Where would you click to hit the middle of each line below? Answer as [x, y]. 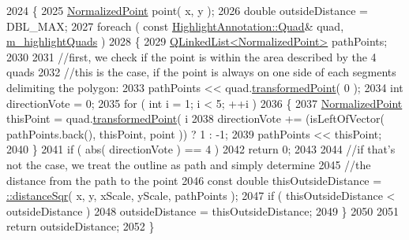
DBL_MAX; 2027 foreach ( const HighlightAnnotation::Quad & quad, [175, 26]
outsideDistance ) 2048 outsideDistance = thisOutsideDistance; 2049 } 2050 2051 [203, 210]
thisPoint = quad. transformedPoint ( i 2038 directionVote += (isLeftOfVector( [195, 118]
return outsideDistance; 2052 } [81, 226]
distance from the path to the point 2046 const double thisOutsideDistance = [194, 180]
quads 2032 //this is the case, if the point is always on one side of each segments [201, 72]
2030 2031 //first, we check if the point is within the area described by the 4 [191, 56]
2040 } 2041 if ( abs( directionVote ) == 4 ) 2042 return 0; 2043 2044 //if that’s [201, 149]
